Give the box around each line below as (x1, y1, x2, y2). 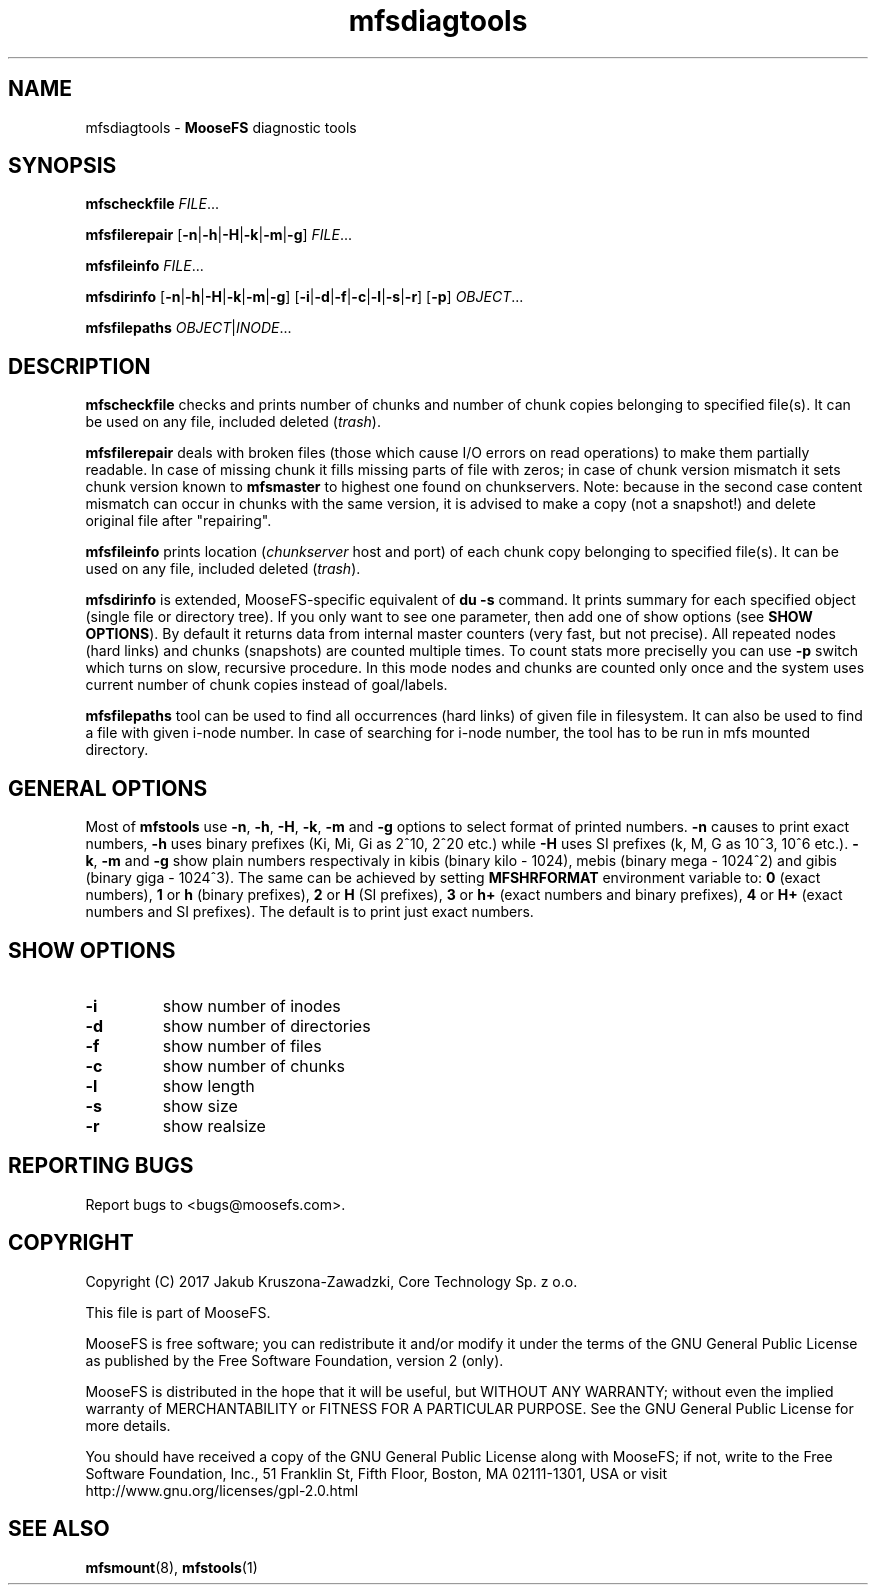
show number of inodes (162, 995, 341, 1016)
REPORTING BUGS (8, 1153, 194, 1179)
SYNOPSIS (8, 153, 117, 179)
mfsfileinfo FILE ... (85, 257, 204, 275)
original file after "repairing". (85, 512, 272, 530)
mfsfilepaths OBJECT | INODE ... (85, 319, 292, 337)
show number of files (162, 1035, 322, 1056)
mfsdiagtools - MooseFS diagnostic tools (85, 118, 357, 136)
